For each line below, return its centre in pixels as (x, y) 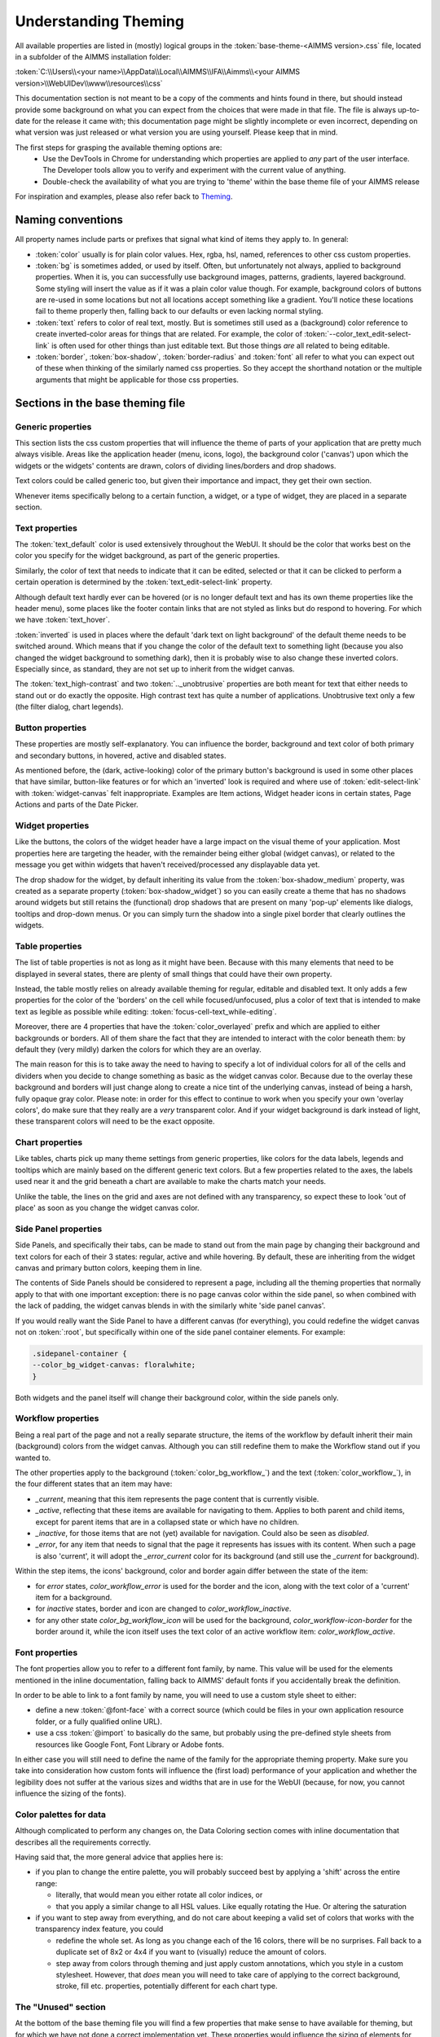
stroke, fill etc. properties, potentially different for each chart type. (167, 1986)
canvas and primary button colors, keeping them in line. (109, 1268)
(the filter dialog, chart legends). (69, 707)
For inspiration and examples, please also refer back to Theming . (124, 196)
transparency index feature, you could (99, 1929)
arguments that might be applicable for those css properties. (137, 380)
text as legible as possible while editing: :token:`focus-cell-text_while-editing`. (146, 1011)
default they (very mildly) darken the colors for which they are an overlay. (139, 1049)
